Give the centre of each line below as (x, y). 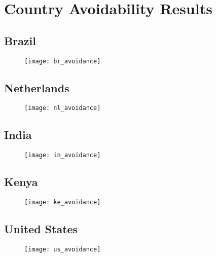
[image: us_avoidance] (63, 250)
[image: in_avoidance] (63, 155)
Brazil (20, 40)
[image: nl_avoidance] (63, 108)
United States (41, 229)
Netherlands (37, 87)
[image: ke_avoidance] (63, 203)
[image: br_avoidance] (63, 61)
